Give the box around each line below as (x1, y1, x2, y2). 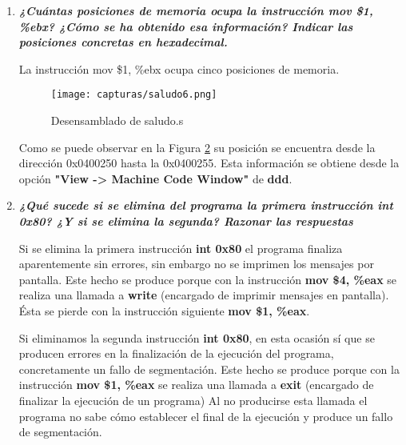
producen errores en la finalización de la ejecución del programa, (18, 345, 334, 362)
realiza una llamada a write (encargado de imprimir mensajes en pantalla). (18, 287, 389, 303)
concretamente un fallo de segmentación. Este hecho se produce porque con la (18, 360, 400, 377)
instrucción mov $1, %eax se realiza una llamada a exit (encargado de (18, 376, 374, 393)
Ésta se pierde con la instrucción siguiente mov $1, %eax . (18, 302, 310, 319)
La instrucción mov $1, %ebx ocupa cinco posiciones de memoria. (18, 60, 340, 77)
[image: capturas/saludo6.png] (50, 89, 217, 101)
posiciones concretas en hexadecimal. (18, 34, 228, 50)
